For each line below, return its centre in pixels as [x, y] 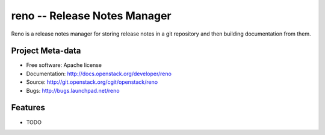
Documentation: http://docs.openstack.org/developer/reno [99, 74]
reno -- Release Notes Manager [91, 16]
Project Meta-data [46, 51]
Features [28, 108]
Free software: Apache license [64, 65]
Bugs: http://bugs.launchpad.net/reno [73, 90]
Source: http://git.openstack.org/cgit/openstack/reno [92, 82]
